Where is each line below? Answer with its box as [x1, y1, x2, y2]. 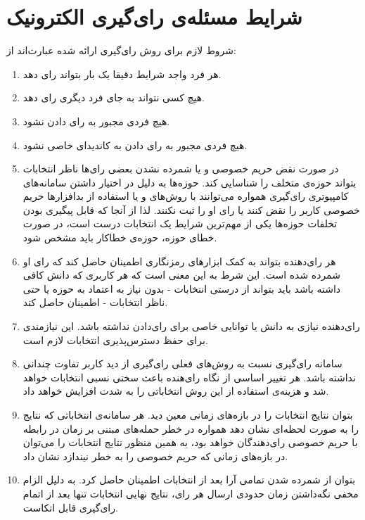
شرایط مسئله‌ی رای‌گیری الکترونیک [6, 2, 302, 31]
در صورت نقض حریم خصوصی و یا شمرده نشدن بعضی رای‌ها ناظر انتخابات [23, 161, 339, 176]
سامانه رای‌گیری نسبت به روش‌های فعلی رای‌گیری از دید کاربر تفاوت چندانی [23, 356, 342, 371]
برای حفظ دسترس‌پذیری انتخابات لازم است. [23, 332, 208, 347]
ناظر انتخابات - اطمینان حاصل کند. [23, 295, 168, 310]
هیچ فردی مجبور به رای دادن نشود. [23, 113, 170, 128]
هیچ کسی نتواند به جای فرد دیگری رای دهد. [23, 90, 205, 105]
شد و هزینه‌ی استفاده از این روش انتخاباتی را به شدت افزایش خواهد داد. [23, 383, 329, 398]
